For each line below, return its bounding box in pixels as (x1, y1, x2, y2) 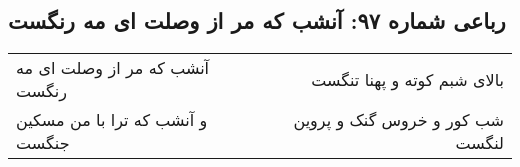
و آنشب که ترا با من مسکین (16, 108, 208, 132)
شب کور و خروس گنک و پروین (293, 108, 504, 132)
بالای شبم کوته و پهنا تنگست (311, 67, 504, 91)
